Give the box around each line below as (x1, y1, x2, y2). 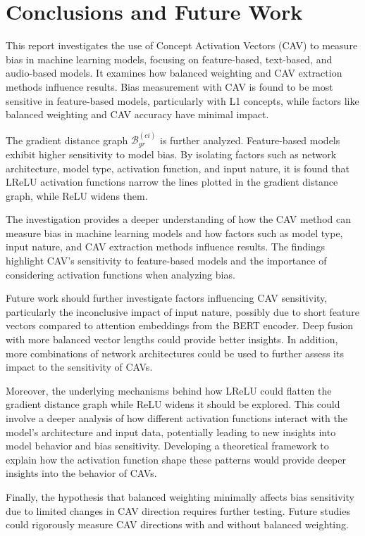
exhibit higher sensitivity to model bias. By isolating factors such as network (6, 146, 337, 161)
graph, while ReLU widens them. (6, 188, 148, 203)
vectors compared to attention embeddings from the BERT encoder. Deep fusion (6, 318, 354, 333)
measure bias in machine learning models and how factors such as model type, (6, 225, 343, 240)
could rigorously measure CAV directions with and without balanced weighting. (6, 517, 349, 532)
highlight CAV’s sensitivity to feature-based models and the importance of (6, 253, 327, 268)
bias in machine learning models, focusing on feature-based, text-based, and (6, 51, 333, 66)
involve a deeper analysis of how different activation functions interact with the (6, 411, 347, 426)
